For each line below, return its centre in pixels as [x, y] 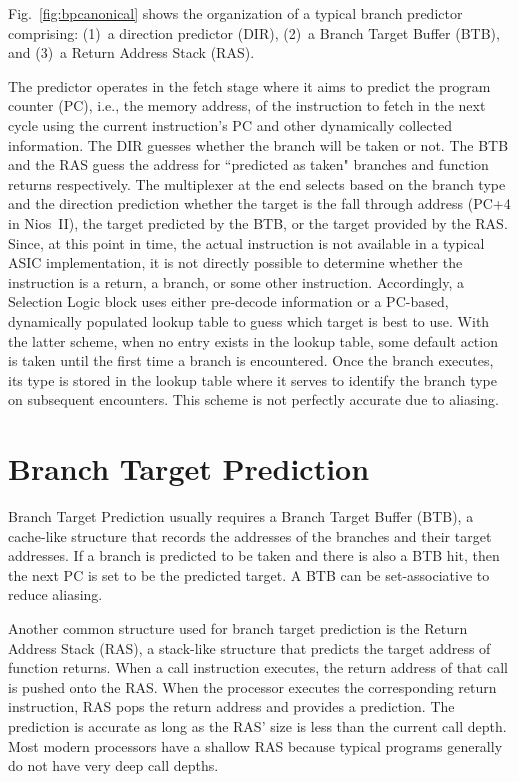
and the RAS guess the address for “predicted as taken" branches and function [248, 164]
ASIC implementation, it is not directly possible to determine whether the [235, 262]
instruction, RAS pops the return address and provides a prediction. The [231, 706]
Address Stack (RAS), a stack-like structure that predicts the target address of [249, 647]
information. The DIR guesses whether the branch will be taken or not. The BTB [258, 144]
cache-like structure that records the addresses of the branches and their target [250, 535]
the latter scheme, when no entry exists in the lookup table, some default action [253, 340]
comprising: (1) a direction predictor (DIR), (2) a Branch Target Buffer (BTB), [254, 32]
